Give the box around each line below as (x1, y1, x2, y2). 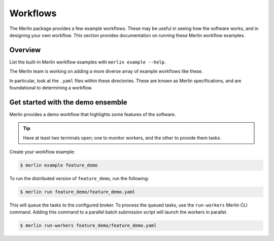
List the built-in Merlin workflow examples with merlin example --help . (9, 59, 166, 65)
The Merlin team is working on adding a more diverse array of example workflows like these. (9, 68, 203, 75)
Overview (9, 46, 41, 54)
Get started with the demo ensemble (9, 98, 127, 107)
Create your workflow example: (9, 149, 76, 155)
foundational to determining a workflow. (9, 85, 93, 91)
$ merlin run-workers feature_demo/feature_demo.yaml (20, 223, 157, 228)
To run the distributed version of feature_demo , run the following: (9, 176, 149, 182)
